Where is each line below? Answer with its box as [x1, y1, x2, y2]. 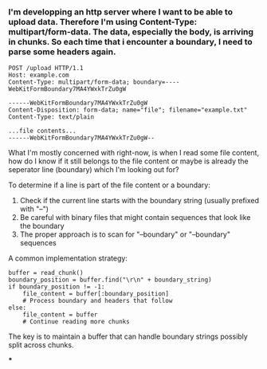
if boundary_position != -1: [8, 283, 105, 291]
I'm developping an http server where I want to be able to [8, 6, 234, 18]
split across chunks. [8, 340, 74, 350]
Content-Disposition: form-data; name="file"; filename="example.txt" [8, 106, 248, 114]
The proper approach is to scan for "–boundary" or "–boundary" [19, 230, 231, 239]
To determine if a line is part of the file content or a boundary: [8, 180, 211, 190]
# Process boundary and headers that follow [22, 297, 173, 305]
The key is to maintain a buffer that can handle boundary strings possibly [8, 332, 249, 341]
